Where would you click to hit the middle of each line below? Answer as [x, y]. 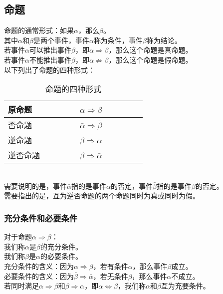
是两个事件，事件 [61, 40]
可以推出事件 [50, 50]
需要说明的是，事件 [35, 186]
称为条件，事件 [118, 40]
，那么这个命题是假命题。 [150, 59]
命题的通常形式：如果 [39, 30]
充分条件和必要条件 [41, 218]
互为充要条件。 [185, 286]
